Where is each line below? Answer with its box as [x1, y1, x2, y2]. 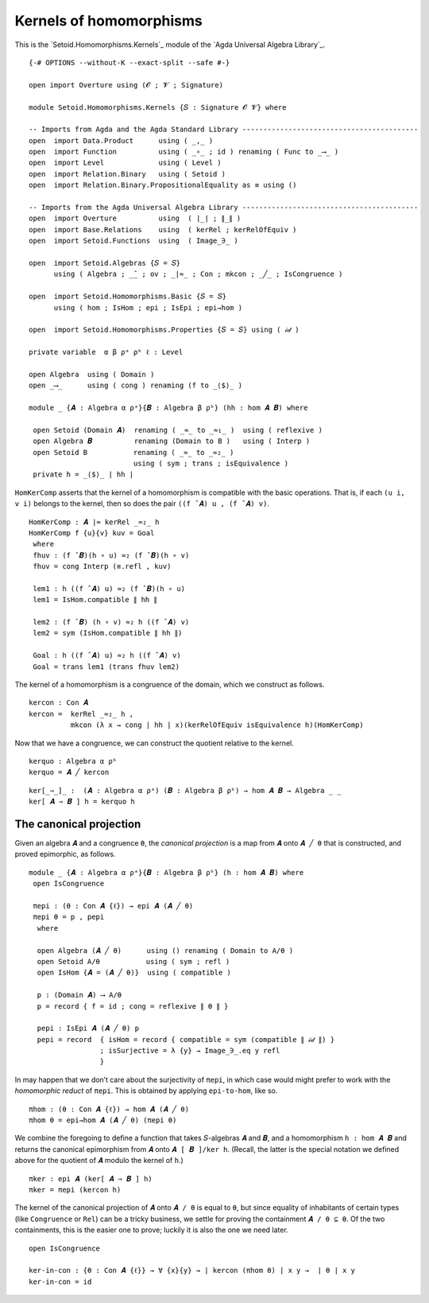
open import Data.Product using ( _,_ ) [29, 136, 214, 145]
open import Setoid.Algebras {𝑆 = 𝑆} [29, 259, 181, 267]
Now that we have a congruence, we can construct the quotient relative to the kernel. [14, 738, 294, 748]
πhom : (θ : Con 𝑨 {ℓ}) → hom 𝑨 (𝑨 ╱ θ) [29, 1104, 190, 1114]
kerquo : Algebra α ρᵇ [29, 757, 118, 765]
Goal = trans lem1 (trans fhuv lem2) [33, 662, 180, 671]
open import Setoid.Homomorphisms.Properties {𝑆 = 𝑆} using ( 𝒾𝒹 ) [29, 325, 300, 334]
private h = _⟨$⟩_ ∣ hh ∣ [33, 470, 134, 479]
